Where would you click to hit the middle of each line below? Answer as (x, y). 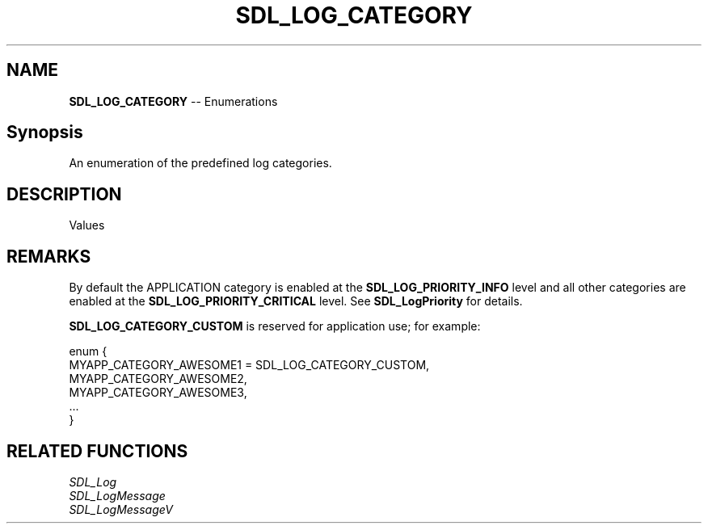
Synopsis (45, 132)
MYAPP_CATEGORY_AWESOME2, (158, 379)
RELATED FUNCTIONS (97, 451)
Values (87, 225)
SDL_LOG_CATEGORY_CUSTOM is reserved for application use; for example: (275, 326)
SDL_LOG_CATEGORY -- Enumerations (173, 101)
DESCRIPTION (64, 194)
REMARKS (49, 256)
